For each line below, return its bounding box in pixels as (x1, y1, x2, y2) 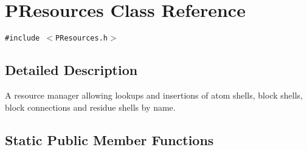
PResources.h (55, 34, 108, 43)
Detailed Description (5, 60, 138, 79)
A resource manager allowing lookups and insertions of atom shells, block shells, (5, 88, 303, 101)
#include (5, 34, 40, 43)
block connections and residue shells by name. (5, 100, 176, 113)
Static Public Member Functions (5, 130, 214, 149)
